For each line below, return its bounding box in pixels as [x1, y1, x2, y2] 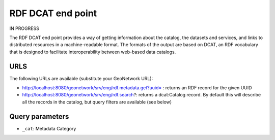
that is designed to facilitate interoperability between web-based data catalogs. [9, 49, 176, 55]
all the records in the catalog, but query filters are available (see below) [22, 99, 172, 105]
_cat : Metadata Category [22, 125, 76, 131]
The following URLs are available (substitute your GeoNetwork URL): [9, 75, 153, 81]
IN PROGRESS [9, 25, 39, 31]
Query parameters [9, 112, 69, 121]
